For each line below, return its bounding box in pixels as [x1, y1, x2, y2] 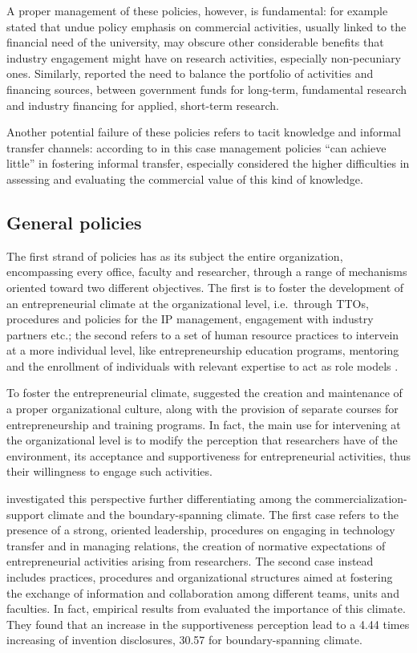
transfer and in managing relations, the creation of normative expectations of [6, 537, 386, 554]
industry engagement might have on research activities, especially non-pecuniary [6, 49, 402, 66]
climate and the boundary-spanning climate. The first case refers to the [47, 505, 399, 522]
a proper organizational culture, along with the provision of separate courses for [6, 400, 399, 417]
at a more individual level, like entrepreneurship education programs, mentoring [6, 342, 399, 359]
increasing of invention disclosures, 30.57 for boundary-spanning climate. [6, 631, 362, 648]
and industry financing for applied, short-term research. [6, 96, 280, 113]
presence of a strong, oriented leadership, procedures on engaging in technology [6, 521, 395, 538]
